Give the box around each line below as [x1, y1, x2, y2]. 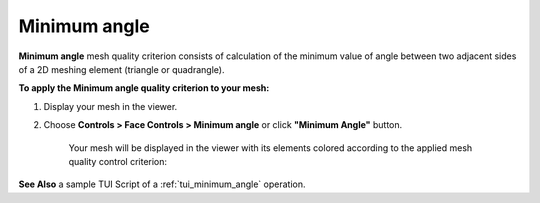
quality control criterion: [68, 155, 168, 167]
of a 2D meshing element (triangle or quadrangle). [18, 63, 225, 75]
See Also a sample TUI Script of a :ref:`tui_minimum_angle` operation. [18, 178, 306, 190]
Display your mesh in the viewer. [43, 100, 178, 112]
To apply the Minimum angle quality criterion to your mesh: [18, 82, 270, 94]
